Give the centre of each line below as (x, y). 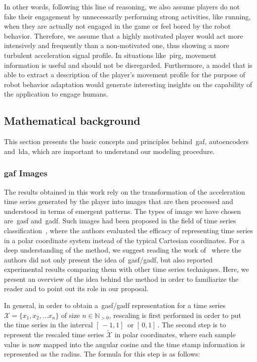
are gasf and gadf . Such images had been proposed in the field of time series (120, 221)
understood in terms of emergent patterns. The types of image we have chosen (123, 211)
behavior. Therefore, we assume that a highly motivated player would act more (124, 35)
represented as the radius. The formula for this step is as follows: (102, 354)
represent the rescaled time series (54, 335)
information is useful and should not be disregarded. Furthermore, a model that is (128, 65)
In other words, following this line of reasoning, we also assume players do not (122, 6)
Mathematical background (72, 121)
